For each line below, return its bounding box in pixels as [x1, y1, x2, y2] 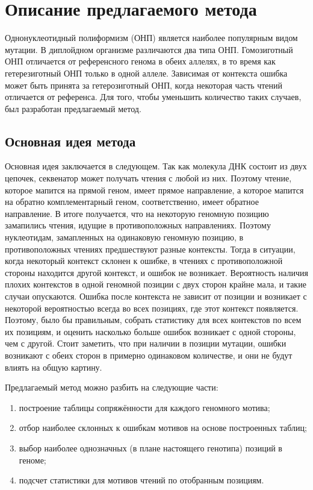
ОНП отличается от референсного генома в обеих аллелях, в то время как [5, 55, 276, 68]
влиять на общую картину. [5, 360, 102, 373]
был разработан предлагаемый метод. [5, 102, 141, 115]
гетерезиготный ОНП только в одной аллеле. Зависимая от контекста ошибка [5, 66, 288, 79]
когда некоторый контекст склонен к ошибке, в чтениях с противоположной [5, 254, 283, 267]
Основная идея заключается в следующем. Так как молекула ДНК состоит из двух [5, 160, 307, 172]
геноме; [19, 453, 46, 466]
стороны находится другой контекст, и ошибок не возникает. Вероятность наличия [5, 266, 308, 278]
